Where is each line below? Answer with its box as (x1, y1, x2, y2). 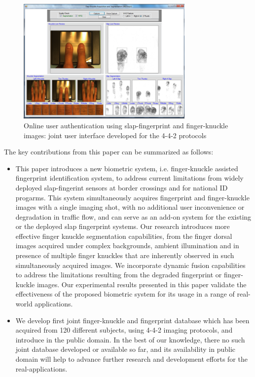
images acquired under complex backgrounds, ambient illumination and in (15, 240, 239, 251)
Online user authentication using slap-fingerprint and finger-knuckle (24, 120, 228, 130)
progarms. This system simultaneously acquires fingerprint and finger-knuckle (15, 192, 250, 202)
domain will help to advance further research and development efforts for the (15, 354, 248, 364)
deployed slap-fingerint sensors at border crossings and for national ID (15, 182, 228, 192)
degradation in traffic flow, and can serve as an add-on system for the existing (15, 211, 252, 222)
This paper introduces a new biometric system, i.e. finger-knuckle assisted (15, 163, 238, 173)
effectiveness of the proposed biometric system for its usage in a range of (15, 289, 235, 299)
